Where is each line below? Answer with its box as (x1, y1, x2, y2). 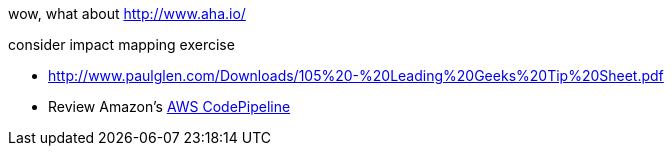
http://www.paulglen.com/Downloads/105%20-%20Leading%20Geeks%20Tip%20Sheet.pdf (48, 67, 664, 84)
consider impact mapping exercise (8, 36, 235, 53)
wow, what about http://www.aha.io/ (8, 5, 246, 22)
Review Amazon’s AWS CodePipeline (48, 98, 291, 115)
